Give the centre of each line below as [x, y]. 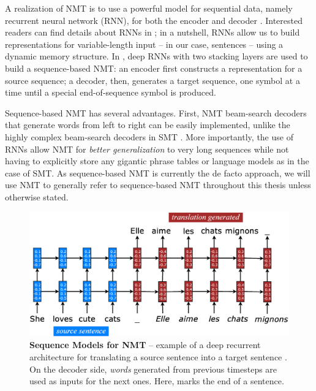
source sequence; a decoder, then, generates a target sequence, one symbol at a [152, 80]
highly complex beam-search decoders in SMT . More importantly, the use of [149, 136]
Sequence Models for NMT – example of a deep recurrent [145, 345]
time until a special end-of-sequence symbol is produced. [111, 92]
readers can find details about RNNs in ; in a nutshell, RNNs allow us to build [152, 32]
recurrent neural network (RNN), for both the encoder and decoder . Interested [154, 20]
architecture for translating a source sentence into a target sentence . [158, 356]
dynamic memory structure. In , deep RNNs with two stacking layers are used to [156, 56]
